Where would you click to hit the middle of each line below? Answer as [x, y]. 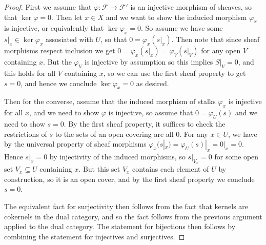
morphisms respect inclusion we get [60, 50]
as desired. [152, 83]
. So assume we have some [182, 28]
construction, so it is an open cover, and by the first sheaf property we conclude [129, 179]
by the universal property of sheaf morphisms [75, 144]
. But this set [99, 169]
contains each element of [171, 169]
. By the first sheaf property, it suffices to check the [145, 123]
